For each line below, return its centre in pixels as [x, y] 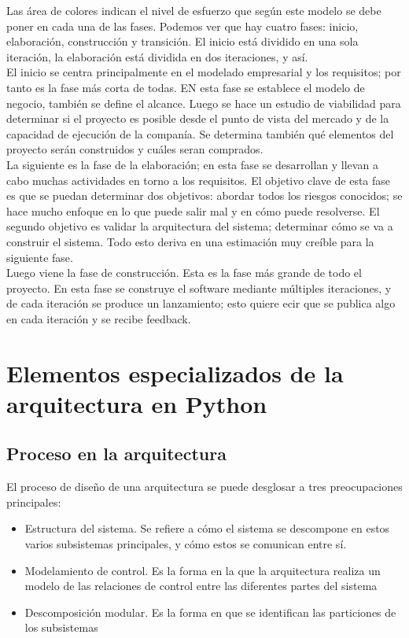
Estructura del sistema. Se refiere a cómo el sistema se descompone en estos [207, 528]
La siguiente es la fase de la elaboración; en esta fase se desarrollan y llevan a [192, 164]
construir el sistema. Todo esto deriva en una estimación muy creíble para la [190, 241]
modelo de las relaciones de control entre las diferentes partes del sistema [201, 586]
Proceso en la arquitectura [116, 454]
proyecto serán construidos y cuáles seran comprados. [135, 149]
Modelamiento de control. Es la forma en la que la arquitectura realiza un [203, 570]
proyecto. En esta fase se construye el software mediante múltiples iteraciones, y [199, 288]
